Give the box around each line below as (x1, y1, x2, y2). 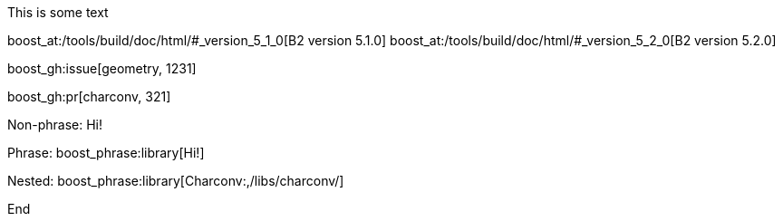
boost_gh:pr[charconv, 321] (7, 89, 171, 104)
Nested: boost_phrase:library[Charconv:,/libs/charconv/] (7, 173, 344, 188)
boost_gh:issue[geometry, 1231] (7, 61, 197, 76)
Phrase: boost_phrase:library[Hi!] (7, 145, 205, 160)
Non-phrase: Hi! (7, 117, 102, 132)
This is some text (7, 5, 109, 20)
